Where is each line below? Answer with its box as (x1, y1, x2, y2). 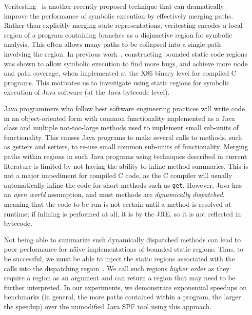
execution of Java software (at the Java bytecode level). (4, 87, 170, 97)
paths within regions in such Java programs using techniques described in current (4, 151, 247, 161)
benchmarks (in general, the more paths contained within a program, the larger (4, 292, 241, 302)
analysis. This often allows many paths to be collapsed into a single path (4, 39, 221, 49)
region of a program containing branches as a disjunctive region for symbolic (4, 29, 233, 39)
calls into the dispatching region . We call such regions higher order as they (4, 263, 230, 273)
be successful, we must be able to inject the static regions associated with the (4, 253, 235, 263)
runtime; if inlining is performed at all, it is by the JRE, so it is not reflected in (4, 208, 241, 218)
